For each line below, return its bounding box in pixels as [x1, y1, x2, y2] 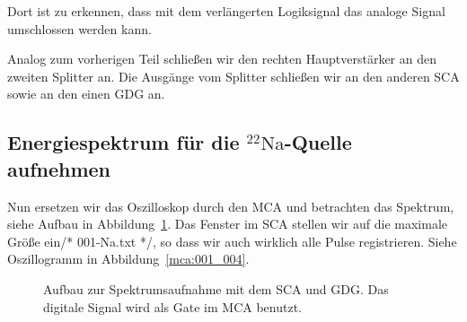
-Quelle [284, 128, 352, 156]
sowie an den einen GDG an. [7, 84, 165, 103]
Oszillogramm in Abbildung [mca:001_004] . [7, 249, 250, 268]
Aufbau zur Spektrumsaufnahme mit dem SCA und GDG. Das [43, 279, 389, 298]
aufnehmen [7, 154, 111, 182]
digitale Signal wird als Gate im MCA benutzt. [43, 297, 303, 316]
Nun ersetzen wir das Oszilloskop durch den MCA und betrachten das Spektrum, [7, 196, 454, 215]
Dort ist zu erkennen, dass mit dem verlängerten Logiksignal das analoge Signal [7, 2, 445, 20]
